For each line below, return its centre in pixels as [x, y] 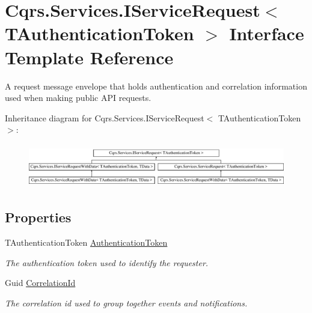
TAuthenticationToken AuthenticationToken [86, 242]
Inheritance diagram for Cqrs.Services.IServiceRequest [105, 117]
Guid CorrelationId [40, 283]
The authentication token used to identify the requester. [107, 262]
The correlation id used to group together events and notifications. [126, 302]
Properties [38, 217]
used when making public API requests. [78, 98]
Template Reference [89, 57]
